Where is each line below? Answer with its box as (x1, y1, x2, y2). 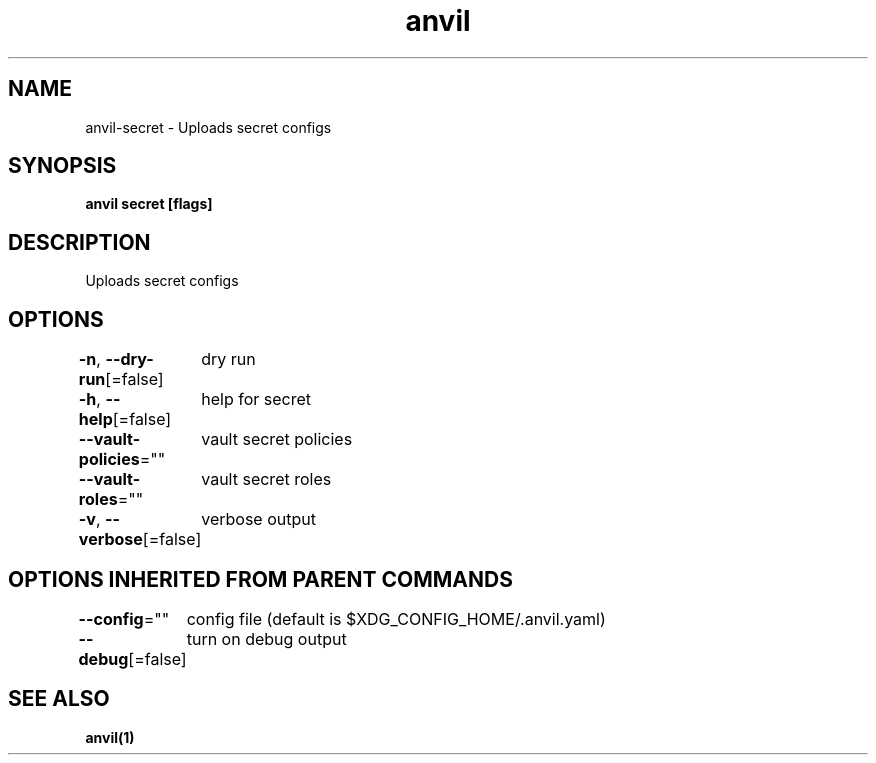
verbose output (201, 509, 316, 530)
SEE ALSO (8, 686, 110, 712)
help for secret (201, 389, 312, 410)
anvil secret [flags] (85, 195, 213, 213)
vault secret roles (201, 469, 332, 490)
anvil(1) (85, 728, 135, 746)
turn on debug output (186, 628, 347, 649)
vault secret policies (201, 429, 353, 450)
